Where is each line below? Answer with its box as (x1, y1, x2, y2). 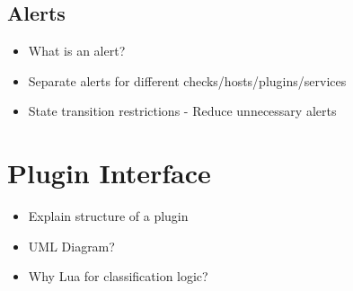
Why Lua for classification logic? (28, 267, 208, 286)
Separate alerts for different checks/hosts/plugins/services (28, 71, 347, 90)
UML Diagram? (28, 236, 115, 255)
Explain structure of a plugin (28, 207, 189, 225)
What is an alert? (28, 41, 126, 60)
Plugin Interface (7, 154, 211, 191)
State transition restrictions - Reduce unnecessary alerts (28, 101, 337, 120)
